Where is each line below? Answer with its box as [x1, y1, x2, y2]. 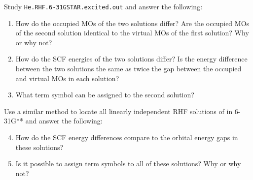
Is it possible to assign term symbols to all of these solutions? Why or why [15, 158, 241, 169]
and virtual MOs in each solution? [15, 73, 119, 83]
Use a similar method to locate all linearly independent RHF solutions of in [4, 106, 233, 116]
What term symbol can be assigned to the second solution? [15, 90, 194, 100]
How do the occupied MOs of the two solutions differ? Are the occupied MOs [15, 18, 250, 28]
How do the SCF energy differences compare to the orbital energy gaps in [15, 132, 238, 142]
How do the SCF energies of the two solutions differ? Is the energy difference [15, 54, 248, 64]
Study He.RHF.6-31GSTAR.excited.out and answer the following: [4, 1, 203, 11]
